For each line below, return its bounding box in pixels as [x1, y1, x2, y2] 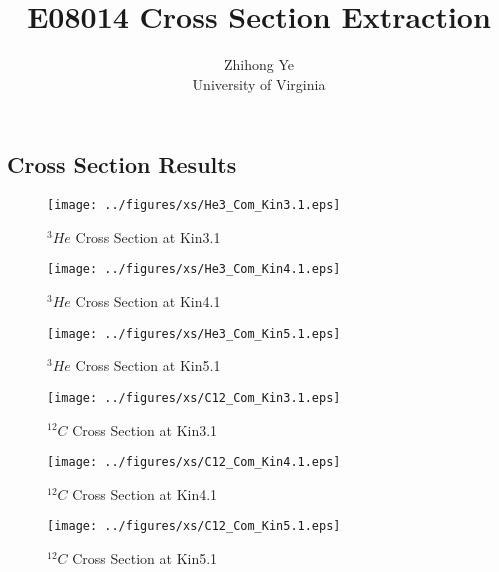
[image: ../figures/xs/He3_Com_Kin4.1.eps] [47, 262, 341, 277]
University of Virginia [192, 73, 326, 94]
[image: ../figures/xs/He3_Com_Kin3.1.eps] [47, 198, 341, 213]
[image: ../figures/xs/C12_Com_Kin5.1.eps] [47, 519, 341, 534]
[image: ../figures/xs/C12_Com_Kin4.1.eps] [47, 455, 341, 470]
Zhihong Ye [223, 54, 294, 75]
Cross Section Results [7, 149, 237, 180]
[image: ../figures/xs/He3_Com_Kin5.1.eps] [47, 326, 341, 341]
